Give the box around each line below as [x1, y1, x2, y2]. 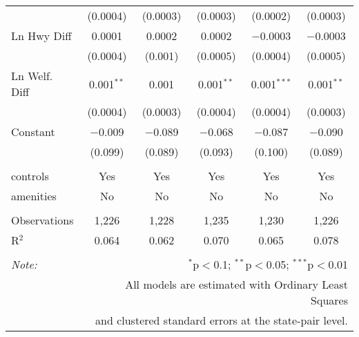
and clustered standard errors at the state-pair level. [95, 312, 348, 328]
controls [11, 168, 49, 184]
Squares [311, 292, 348, 308]
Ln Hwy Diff [11, 28, 72, 44]
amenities [11, 188, 57, 204]
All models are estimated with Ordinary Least [125, 276, 348, 292]
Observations [11, 212, 74, 228]
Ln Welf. [11, 68, 53, 84]
